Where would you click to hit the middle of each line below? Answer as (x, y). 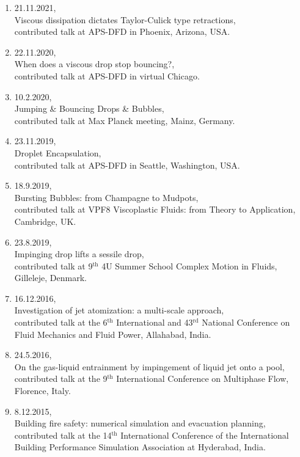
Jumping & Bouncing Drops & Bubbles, (89, 108)
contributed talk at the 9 (61, 378)
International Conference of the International (205, 435)
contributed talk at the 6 (61, 322)
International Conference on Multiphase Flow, (203, 378)
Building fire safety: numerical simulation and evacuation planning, (140, 423)
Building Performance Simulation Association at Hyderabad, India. (140, 447)
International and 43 (155, 322)
